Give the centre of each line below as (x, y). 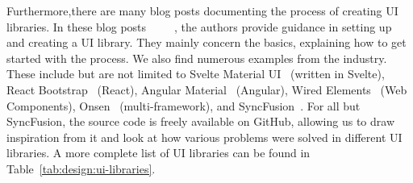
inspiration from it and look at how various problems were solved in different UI (204, 137)
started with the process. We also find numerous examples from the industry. (197, 58)
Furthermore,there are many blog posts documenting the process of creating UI (202, 10)
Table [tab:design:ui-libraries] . (81, 168)
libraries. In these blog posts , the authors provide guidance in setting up (199, 26)
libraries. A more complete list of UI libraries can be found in (159, 153)
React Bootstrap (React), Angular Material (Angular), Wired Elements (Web (207, 89)
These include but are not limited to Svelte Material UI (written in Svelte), (196, 74)
